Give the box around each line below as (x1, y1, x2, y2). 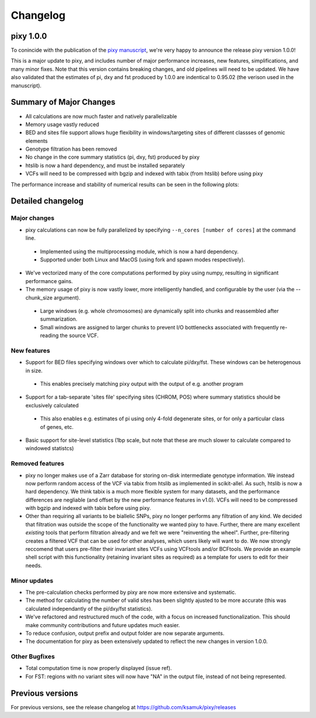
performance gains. (25, 277, 73, 284)
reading (40, 332, 59, 339)
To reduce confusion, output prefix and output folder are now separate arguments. (25, 629, 225, 637)
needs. (25, 562, 42, 569)
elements (25, 137, 48, 144)
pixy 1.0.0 (11, 31, 47, 41)
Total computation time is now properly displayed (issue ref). (25, 665, 172, 672)
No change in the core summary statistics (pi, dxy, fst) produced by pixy (25, 154, 200, 161)
